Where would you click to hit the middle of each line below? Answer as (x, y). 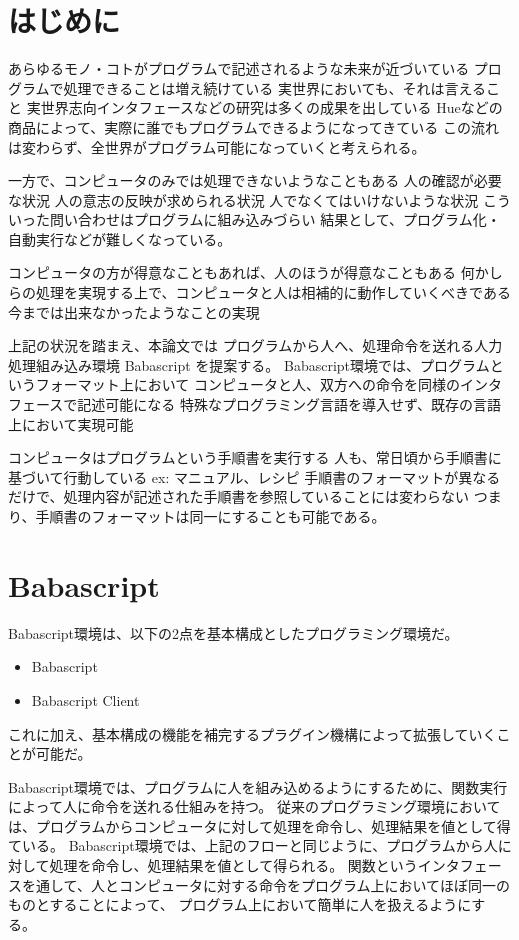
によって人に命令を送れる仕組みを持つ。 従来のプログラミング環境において (254, 806)
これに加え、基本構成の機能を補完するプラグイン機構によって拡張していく (252, 733)
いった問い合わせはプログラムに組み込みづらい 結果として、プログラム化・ (254, 219)
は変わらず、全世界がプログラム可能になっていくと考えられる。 (217, 146)
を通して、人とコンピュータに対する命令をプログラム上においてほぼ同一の (266, 884)
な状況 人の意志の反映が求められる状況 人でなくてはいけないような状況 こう (260, 199)
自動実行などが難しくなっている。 (120, 238)
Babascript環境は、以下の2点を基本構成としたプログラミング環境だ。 (233, 632)
